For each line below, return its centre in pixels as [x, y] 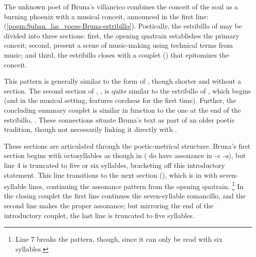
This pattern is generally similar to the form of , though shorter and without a [123, 81]
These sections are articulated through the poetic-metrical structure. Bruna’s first [127, 145]
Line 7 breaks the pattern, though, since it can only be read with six [119, 239]
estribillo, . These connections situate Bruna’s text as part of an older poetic [119, 119]
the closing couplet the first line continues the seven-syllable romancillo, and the [125, 196]
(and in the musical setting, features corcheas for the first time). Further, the [120, 100]
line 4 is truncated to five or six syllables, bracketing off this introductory [114, 165]
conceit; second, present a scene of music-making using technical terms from [118, 45]
